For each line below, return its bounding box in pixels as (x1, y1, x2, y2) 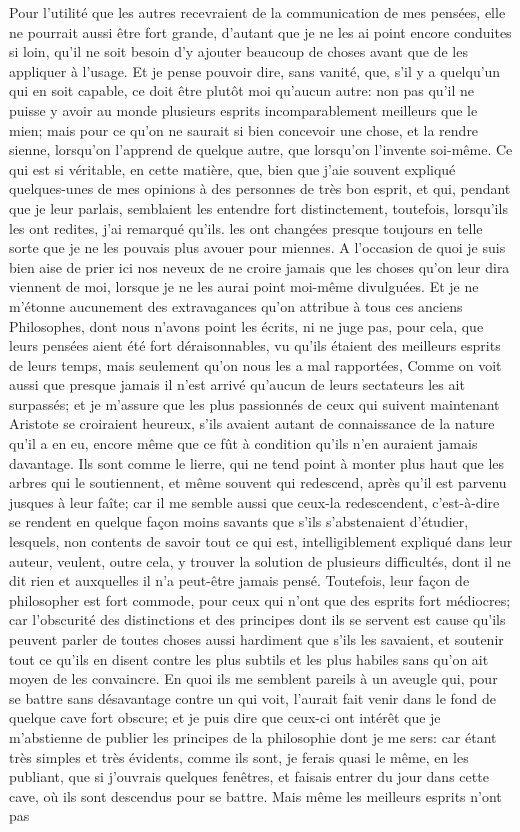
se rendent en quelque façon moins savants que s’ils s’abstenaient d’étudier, (9, 511, 469, 532)
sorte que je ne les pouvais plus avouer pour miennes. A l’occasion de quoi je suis (9, 237, 506, 258)
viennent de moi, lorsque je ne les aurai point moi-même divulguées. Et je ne (9, 276, 479, 297)
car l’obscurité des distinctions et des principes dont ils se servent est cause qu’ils (9, 609, 506, 630)
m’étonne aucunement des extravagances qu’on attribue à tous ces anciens (9, 295, 463, 316)
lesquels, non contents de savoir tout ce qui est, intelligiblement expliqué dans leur (9, 531, 513, 552)
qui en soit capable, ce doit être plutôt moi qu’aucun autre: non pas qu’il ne (9, 80, 474, 101)
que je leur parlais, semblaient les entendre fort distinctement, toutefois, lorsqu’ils (9, 197, 508, 218)
